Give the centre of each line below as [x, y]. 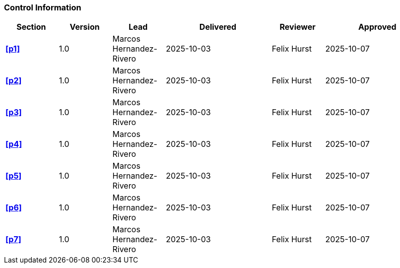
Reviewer [298, 27]
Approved [377, 27]
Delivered [218, 27]
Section [31, 27]
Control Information [43, 7]
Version [85, 27]
